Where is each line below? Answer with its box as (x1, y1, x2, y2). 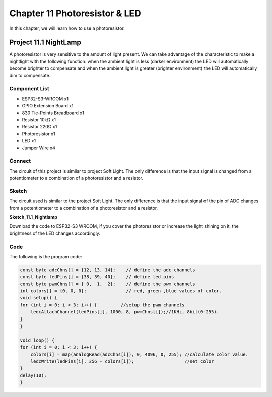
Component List (9, 85, 50, 92)
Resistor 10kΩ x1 (22, 116, 56, 123)
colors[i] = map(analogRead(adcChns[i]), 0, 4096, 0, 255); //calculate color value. (30, 351, 249, 357)
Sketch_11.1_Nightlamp (9, 214, 58, 220)
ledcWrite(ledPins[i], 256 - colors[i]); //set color (30, 358, 214, 364)
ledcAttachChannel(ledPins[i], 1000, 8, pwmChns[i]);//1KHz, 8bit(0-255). (30, 309, 219, 315)
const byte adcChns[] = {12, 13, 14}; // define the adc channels (20, 267, 195, 273)
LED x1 (22, 138, 36, 144)
